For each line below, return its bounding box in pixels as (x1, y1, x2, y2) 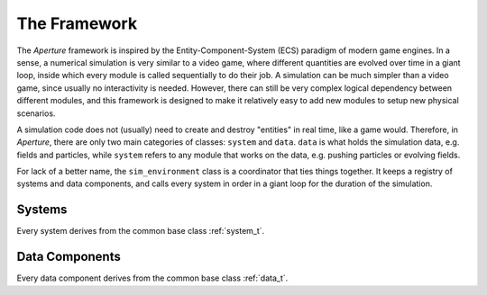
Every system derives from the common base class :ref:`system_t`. (16, 226, 265, 237)
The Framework (16, 13, 138, 33)
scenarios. (16, 108, 56, 119)
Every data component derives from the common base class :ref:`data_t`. (16, 273, 289, 283)
